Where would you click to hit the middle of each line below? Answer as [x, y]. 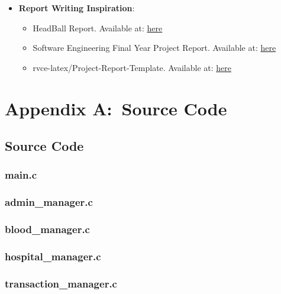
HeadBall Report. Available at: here [98, 28]
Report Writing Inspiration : [77, 8]
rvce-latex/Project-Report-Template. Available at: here [132, 67]
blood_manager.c [47, 229]
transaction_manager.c [61, 283]
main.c [21, 175]
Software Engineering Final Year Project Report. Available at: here [154, 48]
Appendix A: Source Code [116, 108]
